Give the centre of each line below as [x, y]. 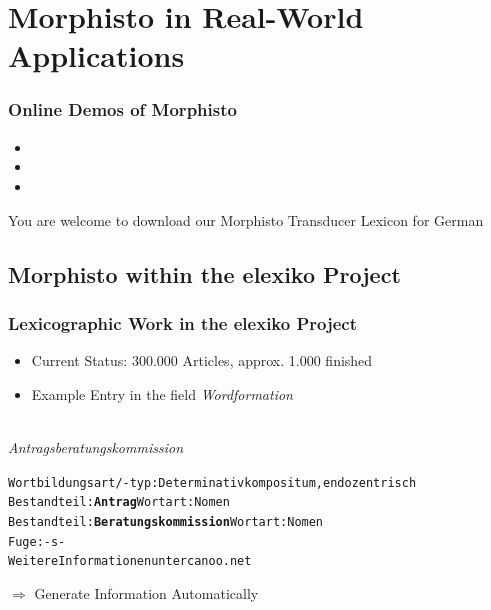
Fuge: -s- [37, 541]
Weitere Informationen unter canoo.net [130, 561]
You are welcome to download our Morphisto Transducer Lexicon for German [246, 219]
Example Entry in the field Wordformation [162, 393]
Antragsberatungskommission [95, 446]
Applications [96, 55]
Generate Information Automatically [146, 592]
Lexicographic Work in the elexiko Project [183, 322]
